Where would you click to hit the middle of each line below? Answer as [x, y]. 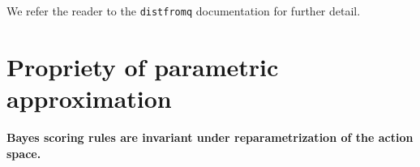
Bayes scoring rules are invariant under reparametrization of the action [210, 137]
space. [24, 153]
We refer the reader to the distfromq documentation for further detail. [184, 11]
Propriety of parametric [143, 66]
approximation [89, 98]
